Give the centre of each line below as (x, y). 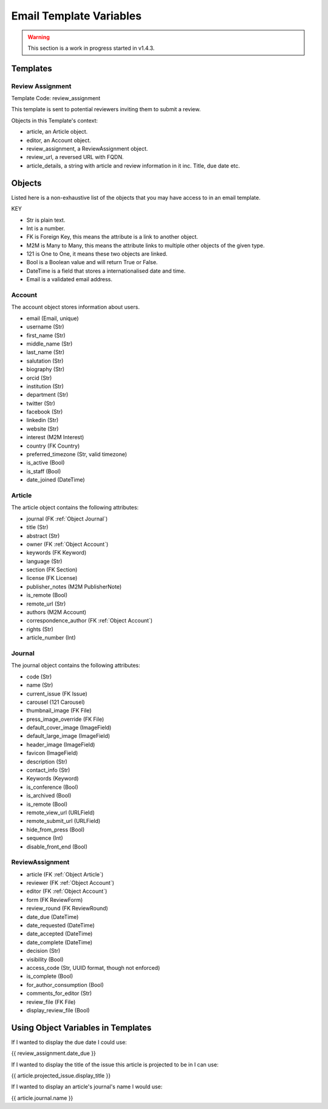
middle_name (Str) (50, 344)
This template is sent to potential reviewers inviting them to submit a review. (106, 109)
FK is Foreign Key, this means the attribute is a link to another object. (112, 237)
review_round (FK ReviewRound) (67, 909)
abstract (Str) (43, 536)
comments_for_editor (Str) (59, 994)
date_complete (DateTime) (60, 942)
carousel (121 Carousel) (56, 702)
